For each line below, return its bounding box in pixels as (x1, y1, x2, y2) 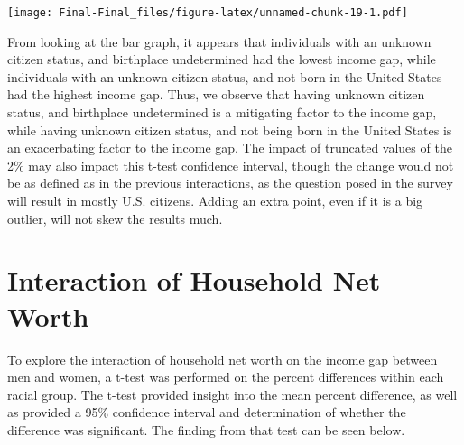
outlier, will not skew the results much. (7, 209, 223, 227)
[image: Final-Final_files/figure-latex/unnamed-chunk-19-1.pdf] (7, 6, 408, 19)
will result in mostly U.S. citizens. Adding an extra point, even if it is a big (7, 191, 423, 209)
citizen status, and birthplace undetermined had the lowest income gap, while (7, 50, 436, 69)
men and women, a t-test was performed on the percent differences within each (7, 367, 444, 386)
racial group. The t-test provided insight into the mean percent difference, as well (7, 385, 458, 403)
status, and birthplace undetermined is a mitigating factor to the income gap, (7, 103, 437, 122)
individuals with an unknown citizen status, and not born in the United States (7, 67, 442, 86)
